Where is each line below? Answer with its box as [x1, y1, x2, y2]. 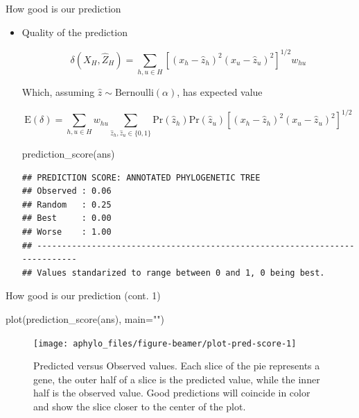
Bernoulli [114, 88, 154, 99]
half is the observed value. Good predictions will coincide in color [33, 385, 310, 400]
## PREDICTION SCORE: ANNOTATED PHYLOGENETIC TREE [21, 172, 261, 183]
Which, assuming [21, 85, 95, 99]
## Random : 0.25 [21, 199, 112, 210]
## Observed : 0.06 [21, 186, 112, 197]
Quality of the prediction [21, 24, 128, 39]
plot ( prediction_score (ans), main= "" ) [6, 311, 164, 326]
